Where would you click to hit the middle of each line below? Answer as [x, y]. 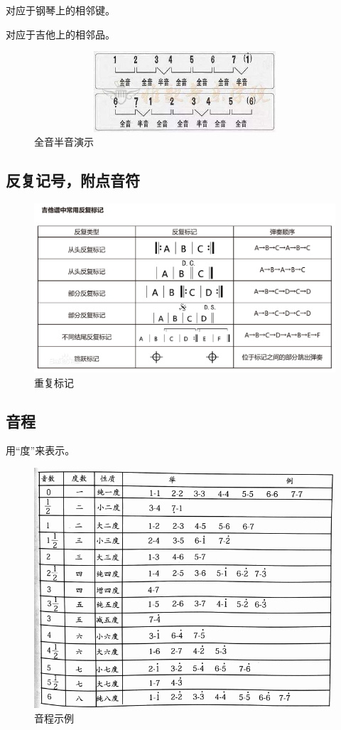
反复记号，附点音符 [73, 180]
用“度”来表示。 [40, 450]
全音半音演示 [64, 142]
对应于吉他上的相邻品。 [60, 34]
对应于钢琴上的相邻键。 [60, 10]
